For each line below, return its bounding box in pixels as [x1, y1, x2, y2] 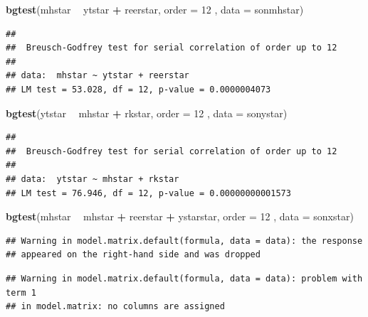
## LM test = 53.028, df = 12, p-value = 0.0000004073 [6, 84, 271, 95]
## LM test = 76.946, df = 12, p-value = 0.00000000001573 [6, 188, 291, 198]
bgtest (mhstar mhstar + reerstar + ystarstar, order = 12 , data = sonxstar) [6, 209, 354, 224]
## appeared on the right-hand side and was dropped [6, 249, 261, 260]
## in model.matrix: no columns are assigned [6, 301, 225, 312]
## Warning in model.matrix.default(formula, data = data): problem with [6, 273, 363, 284]
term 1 [6, 287, 36, 298]
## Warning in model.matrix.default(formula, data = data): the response [6, 235, 363, 246]
